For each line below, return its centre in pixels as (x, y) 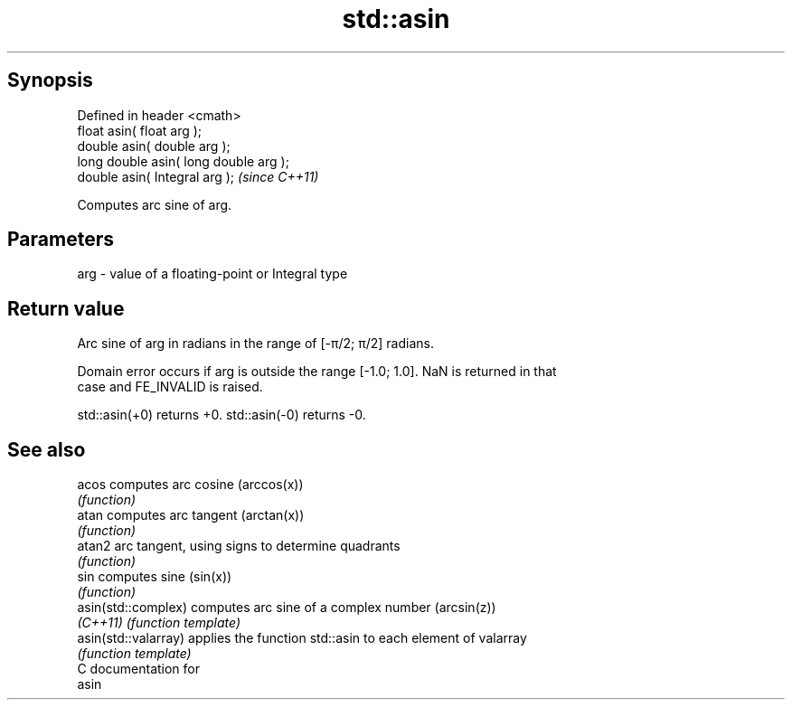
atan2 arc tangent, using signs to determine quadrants (239, 546)
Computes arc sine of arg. (155, 204)
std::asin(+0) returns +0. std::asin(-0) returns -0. (222, 415)
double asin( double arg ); (154, 146)
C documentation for (139, 669)
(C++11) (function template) (159, 623)
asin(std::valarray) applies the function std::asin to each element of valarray (302, 638)
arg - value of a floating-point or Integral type (212, 274)
